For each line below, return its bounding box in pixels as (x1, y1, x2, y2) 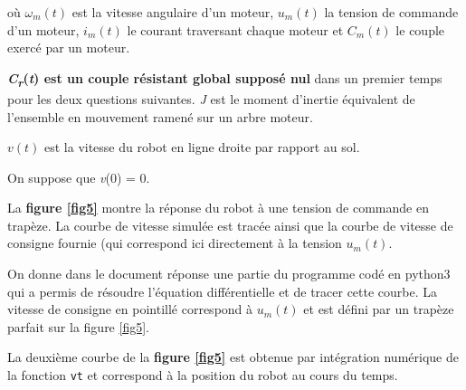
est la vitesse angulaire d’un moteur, (71, 3, 274, 21)
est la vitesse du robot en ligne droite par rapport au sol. (43, 138, 360, 157)
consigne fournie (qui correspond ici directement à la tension (7, 233, 342, 252)
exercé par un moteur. (7, 38, 130, 57)
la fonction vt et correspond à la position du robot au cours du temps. (7, 366, 398, 385)
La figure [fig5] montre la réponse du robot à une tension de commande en (7, 198, 429, 217)
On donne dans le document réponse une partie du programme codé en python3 (7, 264, 451, 283)
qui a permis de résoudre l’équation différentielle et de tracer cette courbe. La (7, 281, 438, 300)
